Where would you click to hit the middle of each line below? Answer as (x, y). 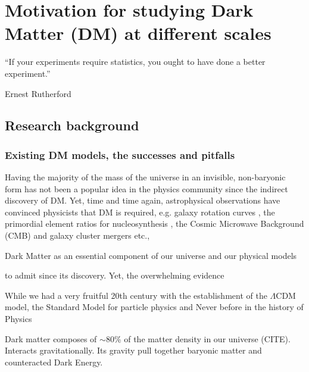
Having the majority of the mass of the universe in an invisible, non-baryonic (145, 177)
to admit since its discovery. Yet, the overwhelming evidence (115, 275)
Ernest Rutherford (38, 93)
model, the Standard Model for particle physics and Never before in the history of (154, 307)
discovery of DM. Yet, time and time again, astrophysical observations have (143, 200)
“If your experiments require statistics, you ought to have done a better (135, 62)
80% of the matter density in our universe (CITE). (198, 338)
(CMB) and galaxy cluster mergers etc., (77, 235)
